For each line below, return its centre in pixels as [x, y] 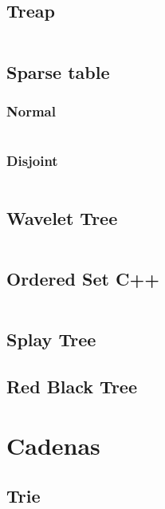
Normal [31, 110]
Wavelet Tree [62, 217]
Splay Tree [51, 339]
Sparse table [58, 71]
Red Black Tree [72, 386]
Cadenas [53, 445]
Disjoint [32, 161]
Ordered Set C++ [83, 279]
